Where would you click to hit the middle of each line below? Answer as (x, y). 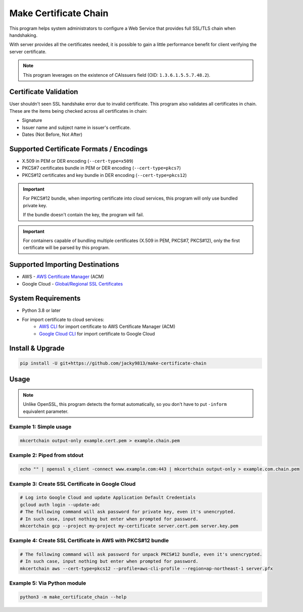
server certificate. (28, 52)
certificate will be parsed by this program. (66, 248)
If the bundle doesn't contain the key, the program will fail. (83, 215)
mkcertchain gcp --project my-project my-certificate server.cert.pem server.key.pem (129, 526)
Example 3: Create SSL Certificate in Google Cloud (72, 484)
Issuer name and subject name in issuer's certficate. (77, 127)
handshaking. (23, 35)
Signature (32, 120)
